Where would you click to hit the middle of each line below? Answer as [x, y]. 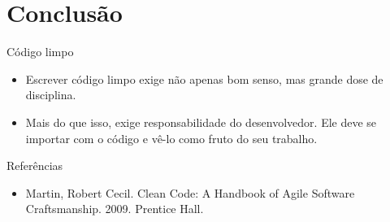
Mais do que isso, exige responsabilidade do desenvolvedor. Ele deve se [201, 122]
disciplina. [51, 95]
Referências [35, 165]
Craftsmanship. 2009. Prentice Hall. [115, 209]
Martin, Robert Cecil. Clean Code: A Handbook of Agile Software [190, 192]
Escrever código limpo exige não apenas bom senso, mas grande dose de [204, 78]
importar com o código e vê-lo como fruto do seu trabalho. [171, 138]
